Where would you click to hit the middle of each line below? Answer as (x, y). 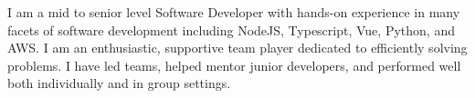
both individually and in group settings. (119, 83)
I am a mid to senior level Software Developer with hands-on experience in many (234, 12)
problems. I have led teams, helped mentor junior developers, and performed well (234, 65)
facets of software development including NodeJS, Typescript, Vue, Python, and (231, 29)
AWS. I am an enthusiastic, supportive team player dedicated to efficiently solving (237, 48)
